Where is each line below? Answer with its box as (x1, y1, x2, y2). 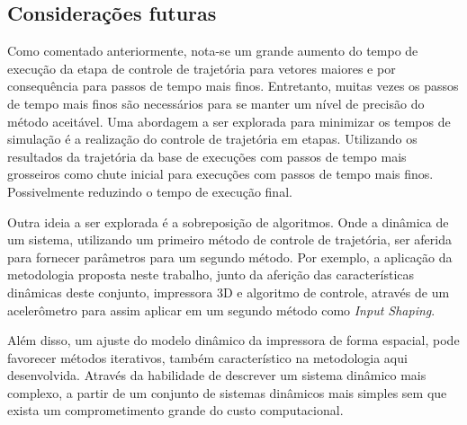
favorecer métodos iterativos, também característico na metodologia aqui (7, 348, 408, 367)
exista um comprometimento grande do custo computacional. (7, 401, 344, 420)
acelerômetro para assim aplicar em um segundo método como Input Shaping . (7, 300, 436, 319)
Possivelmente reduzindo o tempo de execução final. (7, 182, 292, 200)
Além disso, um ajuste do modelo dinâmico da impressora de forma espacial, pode (7, 331, 460, 350)
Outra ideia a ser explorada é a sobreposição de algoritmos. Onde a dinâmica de (7, 212, 449, 231)
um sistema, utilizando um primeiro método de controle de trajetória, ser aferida (7, 230, 453, 249)
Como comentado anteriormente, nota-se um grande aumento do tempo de (7, 41, 418, 60)
